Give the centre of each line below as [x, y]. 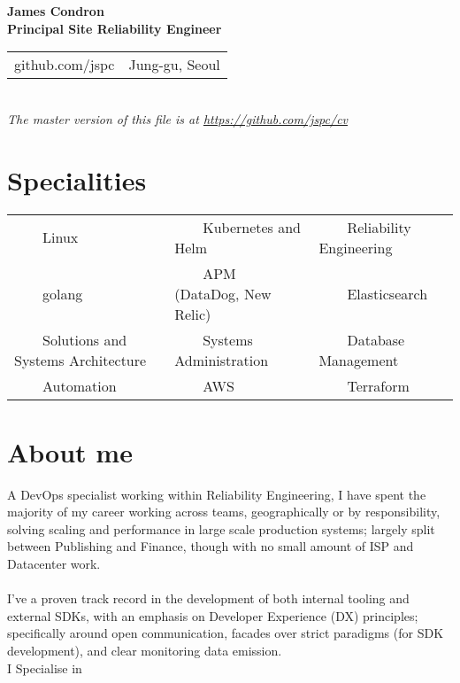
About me [70, 451]
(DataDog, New [223, 293]
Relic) [193, 314]
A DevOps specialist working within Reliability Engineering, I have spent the [217, 494]
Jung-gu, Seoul [174, 65]
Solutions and [85, 339]
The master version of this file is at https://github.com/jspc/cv [178, 118]
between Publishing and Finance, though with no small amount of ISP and [211, 546]
